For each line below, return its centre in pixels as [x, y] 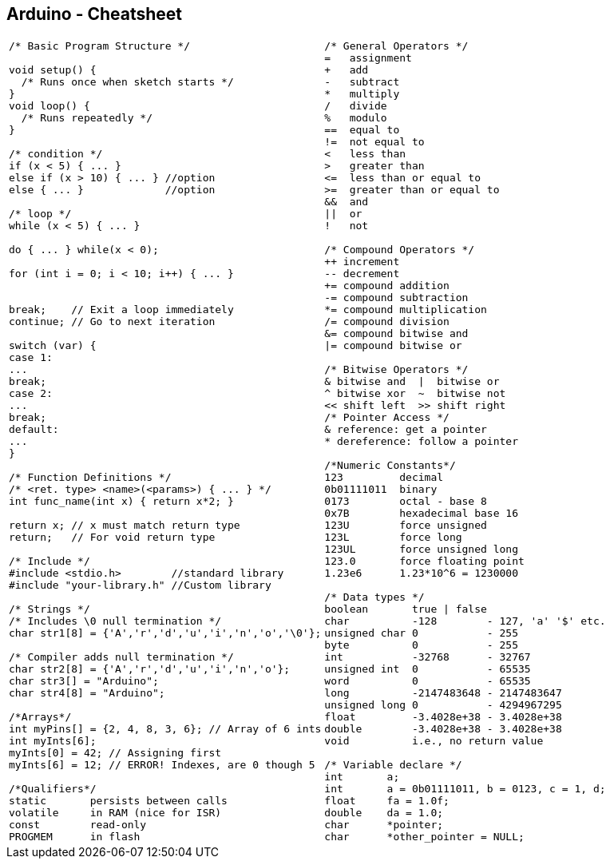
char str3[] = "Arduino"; [84, 681]
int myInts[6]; [53, 741]
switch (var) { [53, 346]
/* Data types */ [374, 597]
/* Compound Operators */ [400, 250]
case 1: [31, 358]
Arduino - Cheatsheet [95, 14]
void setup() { [53, 70]
